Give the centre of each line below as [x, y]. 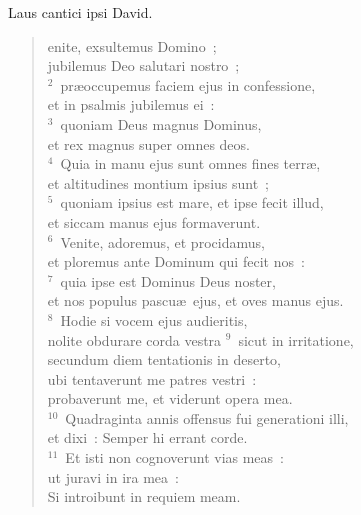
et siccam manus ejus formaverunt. [154, 221]
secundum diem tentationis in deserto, [164, 359]
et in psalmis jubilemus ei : [131, 104]
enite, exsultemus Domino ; [132, 45]
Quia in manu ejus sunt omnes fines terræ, [190, 163]
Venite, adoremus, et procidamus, [162, 241]
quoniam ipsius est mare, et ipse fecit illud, [192, 202]
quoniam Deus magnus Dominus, [161, 123]
